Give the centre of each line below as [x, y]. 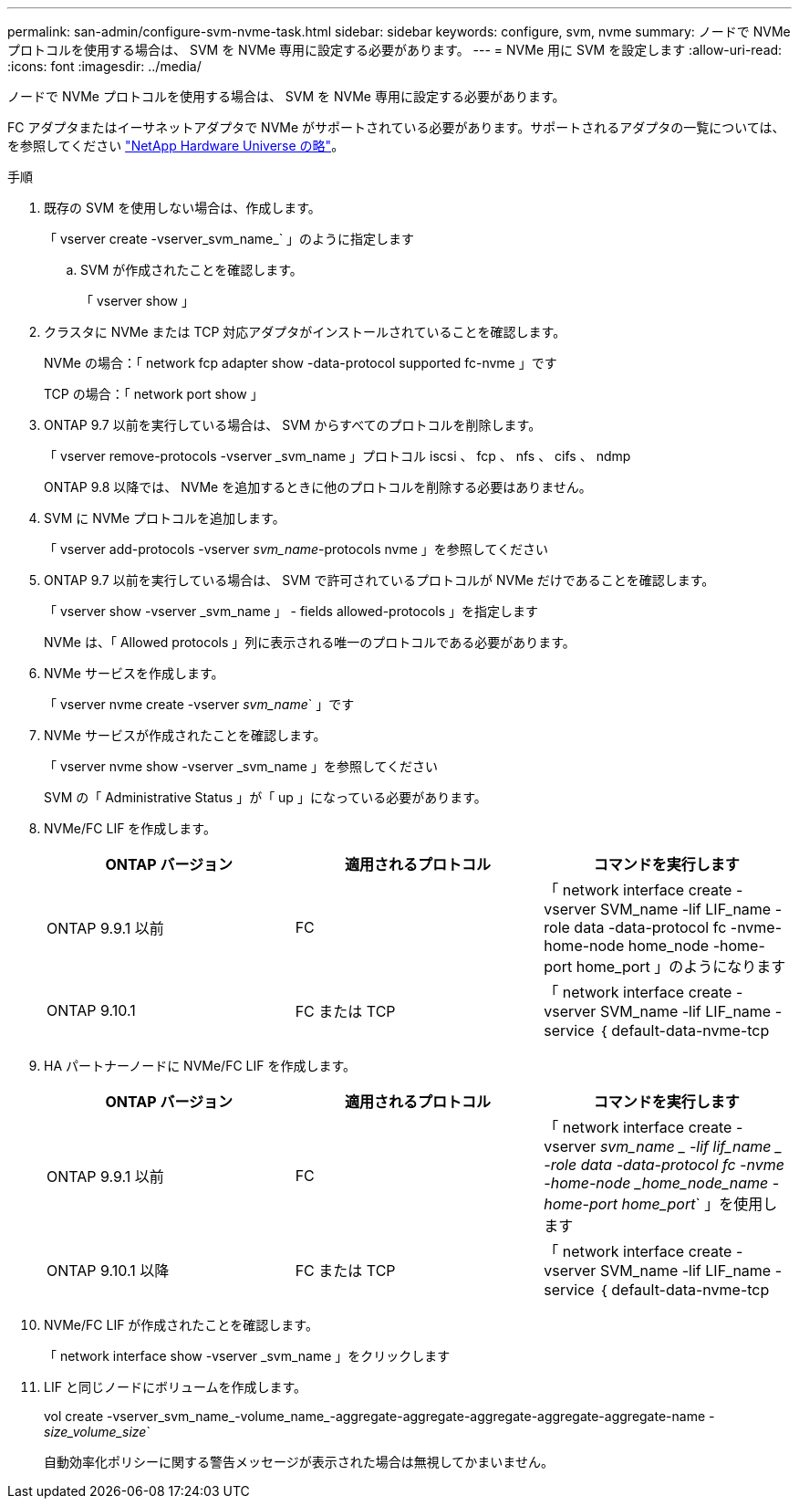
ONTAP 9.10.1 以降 [108, 1271]
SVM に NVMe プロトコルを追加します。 [165, 518]
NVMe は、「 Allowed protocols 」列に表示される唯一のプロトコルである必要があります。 [310, 642]
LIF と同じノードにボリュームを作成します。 [176, 1387]
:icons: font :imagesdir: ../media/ [104, 66]
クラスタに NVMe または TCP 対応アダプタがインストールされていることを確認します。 [305, 332]
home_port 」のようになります [681, 967]
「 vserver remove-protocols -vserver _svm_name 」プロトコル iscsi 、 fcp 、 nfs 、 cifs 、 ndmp [337, 456]
